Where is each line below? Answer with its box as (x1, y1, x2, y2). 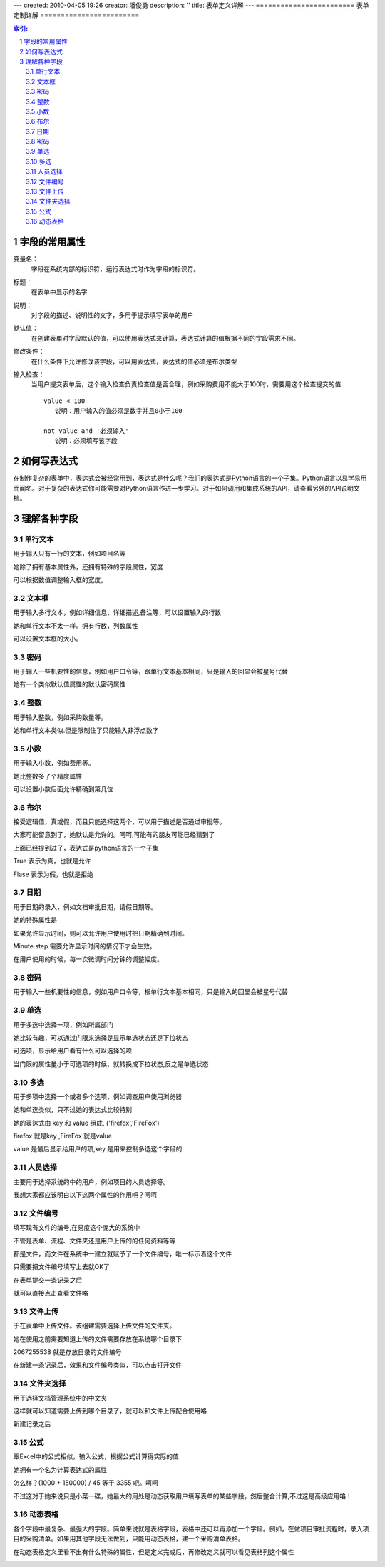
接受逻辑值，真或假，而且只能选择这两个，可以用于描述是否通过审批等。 (13, 818, 226, 826)
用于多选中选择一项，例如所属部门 (13, 1020, 113, 1028)
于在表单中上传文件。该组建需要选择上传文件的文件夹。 (13, 1321, 176, 1330)
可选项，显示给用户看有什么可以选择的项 (13, 1046, 132, 1055)
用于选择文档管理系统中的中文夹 (13, 1393, 107, 1402)
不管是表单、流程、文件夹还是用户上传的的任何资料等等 (13, 1236, 176, 1245)
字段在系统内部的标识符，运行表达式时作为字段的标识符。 (31, 264, 200, 273)
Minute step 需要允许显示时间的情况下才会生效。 (13, 941, 156, 950)
